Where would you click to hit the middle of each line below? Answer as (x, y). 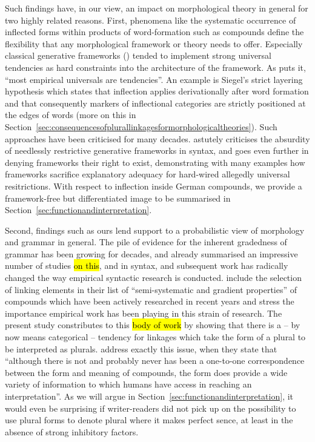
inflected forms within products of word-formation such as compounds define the (154, 32)
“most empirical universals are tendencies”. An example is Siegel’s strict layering (154, 79)
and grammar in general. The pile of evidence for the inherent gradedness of (146, 242)
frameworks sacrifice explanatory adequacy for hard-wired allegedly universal (148, 174)
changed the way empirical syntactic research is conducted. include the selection (153, 278)
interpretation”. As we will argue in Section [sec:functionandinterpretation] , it (149, 396)
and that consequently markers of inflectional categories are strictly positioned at (155, 103)
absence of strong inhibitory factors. (72, 431)
